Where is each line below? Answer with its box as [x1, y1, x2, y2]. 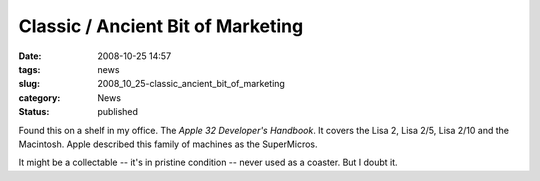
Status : [18, 106, 50, 118]
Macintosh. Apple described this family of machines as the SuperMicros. [18, 138, 319, 150]
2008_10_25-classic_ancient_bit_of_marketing [97, 78, 285, 90]
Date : [18, 50, 42, 62]
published [97, 106, 139, 118]
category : [18, 91, 61, 104]
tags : [18, 63, 41, 75]
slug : [18, 78, 40, 90]
